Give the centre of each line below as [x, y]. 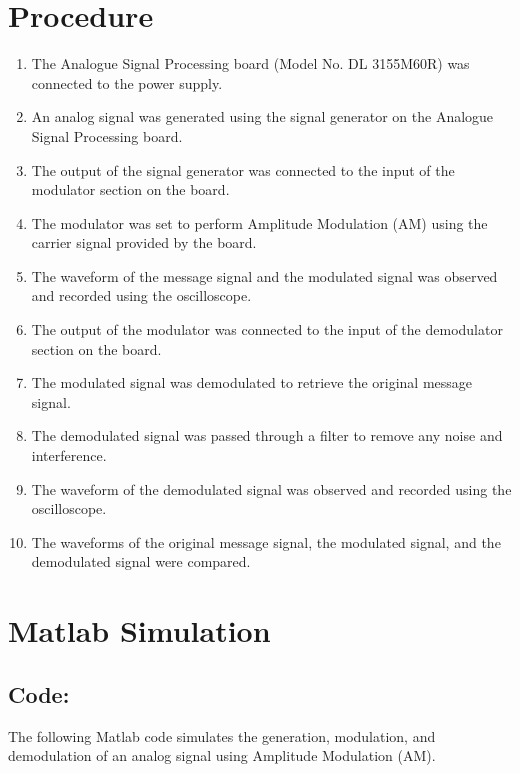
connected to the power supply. [127, 82]
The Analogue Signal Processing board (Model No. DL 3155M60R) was [250, 63]
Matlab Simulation [139, 630]
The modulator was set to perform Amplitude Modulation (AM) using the [259, 222]
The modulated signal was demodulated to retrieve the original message [252, 382]
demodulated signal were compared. [141, 561]
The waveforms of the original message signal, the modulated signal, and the [266, 541]
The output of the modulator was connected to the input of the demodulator [267, 329]
